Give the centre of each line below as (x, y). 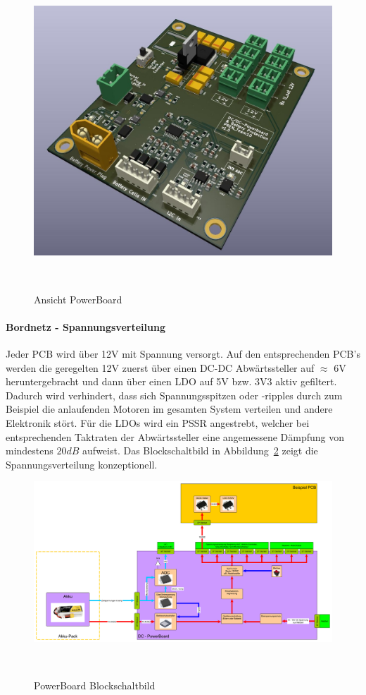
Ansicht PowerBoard (78, 299)
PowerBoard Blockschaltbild (95, 685)
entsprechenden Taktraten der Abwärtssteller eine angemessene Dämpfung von (175, 436)
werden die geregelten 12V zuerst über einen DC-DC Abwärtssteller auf (160, 367)
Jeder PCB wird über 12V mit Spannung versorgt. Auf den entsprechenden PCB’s (183, 354)
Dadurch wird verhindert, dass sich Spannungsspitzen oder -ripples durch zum (174, 395)
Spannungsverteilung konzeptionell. (82, 464)
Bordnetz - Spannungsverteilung (86, 326)
